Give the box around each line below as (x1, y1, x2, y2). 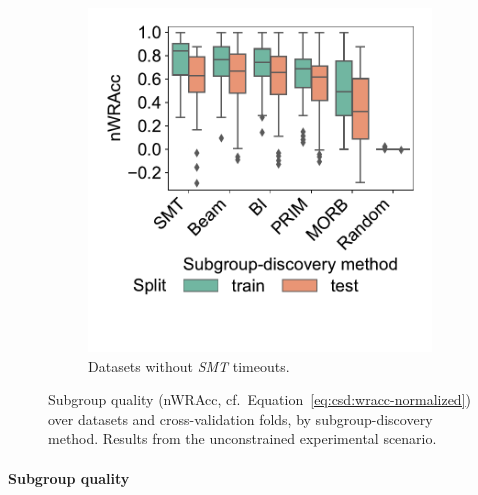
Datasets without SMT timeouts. (88, 355, 290, 376)
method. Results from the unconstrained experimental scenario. (48, 428, 437, 449)
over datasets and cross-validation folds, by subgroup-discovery (48, 408, 433, 429)
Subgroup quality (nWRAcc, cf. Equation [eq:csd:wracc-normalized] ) (48, 389, 472, 410)
